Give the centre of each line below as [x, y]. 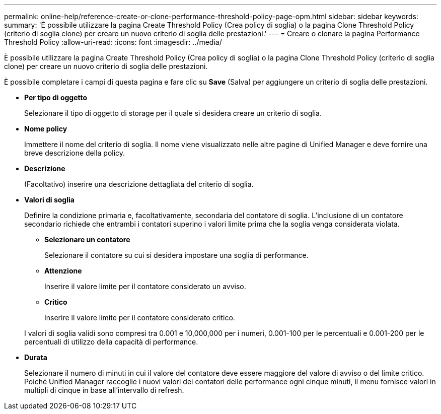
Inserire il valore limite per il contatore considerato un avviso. [145, 286]
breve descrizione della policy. [75, 153]
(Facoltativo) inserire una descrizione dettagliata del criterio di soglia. [139, 184]
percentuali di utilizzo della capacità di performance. [111, 342]
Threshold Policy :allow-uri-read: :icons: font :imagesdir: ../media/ [113, 42]
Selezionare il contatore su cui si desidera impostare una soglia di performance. [176, 255]
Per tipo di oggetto [56, 97]
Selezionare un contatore [87, 239]
